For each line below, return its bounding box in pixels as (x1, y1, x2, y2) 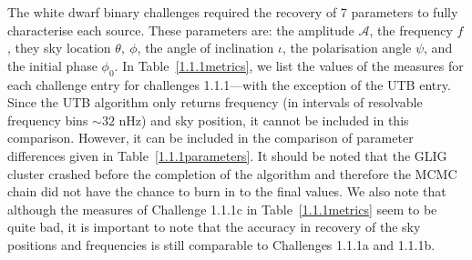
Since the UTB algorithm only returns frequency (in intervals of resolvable (7, 93, 423, 112)
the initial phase (7, 55, 97, 75)
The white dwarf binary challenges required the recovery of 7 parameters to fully (7, 3, 458, 21)
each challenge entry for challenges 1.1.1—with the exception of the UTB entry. (7, 75, 451, 94)
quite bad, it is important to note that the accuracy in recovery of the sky (7, 217, 421, 236)
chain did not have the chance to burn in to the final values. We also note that (7, 182, 446, 201)
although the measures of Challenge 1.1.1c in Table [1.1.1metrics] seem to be (7, 199, 437, 218)
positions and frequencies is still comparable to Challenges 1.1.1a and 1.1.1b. (7, 235, 436, 254)
